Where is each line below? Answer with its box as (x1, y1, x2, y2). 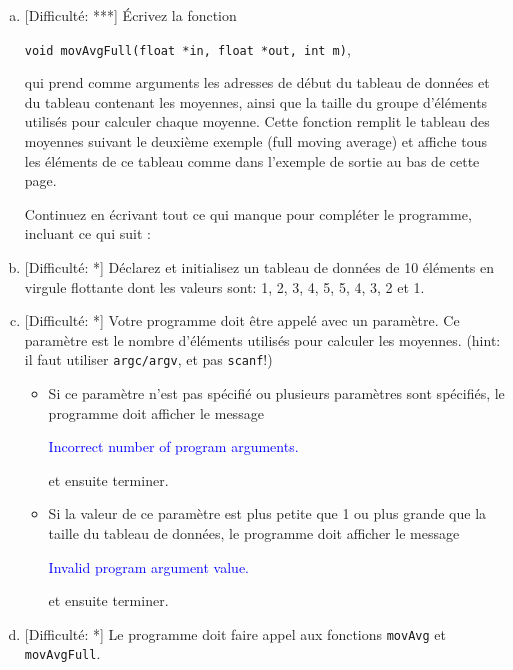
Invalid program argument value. (48, 556, 250, 577)
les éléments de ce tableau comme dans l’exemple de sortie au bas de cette (24, 150, 480, 171)
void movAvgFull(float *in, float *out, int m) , (24, 38, 351, 59)
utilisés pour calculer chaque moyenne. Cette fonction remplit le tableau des (24, 111, 490, 132)
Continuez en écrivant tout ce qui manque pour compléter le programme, (24, 203, 472, 224)
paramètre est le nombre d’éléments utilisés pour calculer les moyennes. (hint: (24, 329, 501, 350)
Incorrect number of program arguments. (48, 436, 299, 457)
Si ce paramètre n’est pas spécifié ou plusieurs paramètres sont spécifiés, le (48, 383, 505, 404)
